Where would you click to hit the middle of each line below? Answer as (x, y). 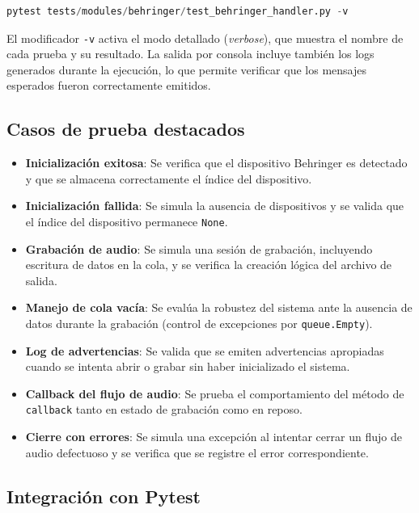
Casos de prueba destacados (126, 129)
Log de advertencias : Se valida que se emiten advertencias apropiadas (205, 350)
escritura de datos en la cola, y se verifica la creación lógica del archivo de (209, 265)
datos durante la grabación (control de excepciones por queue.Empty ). (199, 324)
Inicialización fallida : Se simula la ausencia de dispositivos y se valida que (215, 206)
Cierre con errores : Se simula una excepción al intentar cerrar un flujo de (214, 437)
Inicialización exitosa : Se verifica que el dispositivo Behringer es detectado (216, 163)
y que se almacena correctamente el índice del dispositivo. (169, 178)
